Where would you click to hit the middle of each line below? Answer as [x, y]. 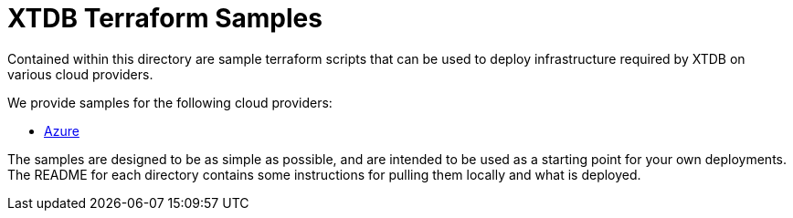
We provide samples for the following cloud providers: [170, 102]
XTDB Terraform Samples [165, 18]
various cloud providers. [80, 74]
